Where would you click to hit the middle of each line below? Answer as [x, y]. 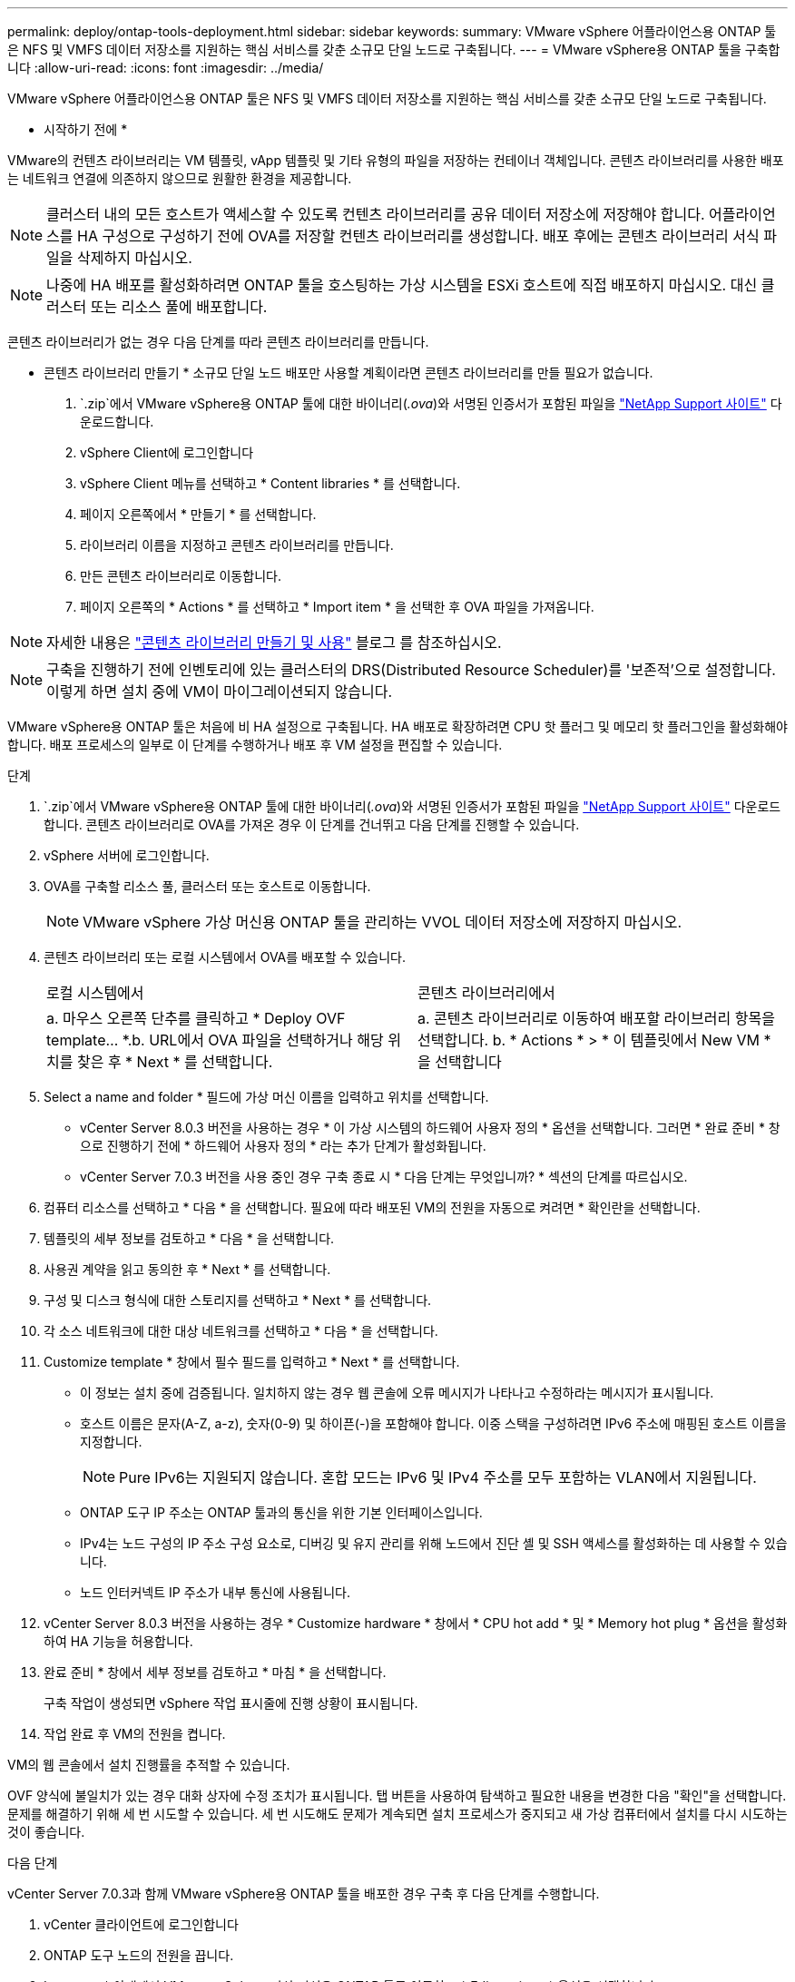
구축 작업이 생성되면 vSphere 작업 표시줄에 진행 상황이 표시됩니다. [231, 1703]
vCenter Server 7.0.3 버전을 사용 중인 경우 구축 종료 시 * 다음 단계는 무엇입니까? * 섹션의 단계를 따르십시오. [384, 1177]
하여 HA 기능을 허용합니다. [118, 1641]
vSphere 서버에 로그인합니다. [127, 855]
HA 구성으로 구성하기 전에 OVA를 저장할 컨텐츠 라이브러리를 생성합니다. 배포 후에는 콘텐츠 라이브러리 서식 [418, 236]
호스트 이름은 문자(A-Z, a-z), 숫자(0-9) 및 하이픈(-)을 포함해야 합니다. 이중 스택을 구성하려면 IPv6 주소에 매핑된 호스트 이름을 [433, 1423]
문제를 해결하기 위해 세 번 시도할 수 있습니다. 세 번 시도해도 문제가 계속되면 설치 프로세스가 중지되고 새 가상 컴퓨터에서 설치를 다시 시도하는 [397, 1814]
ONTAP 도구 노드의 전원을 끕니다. [139, 1955]
